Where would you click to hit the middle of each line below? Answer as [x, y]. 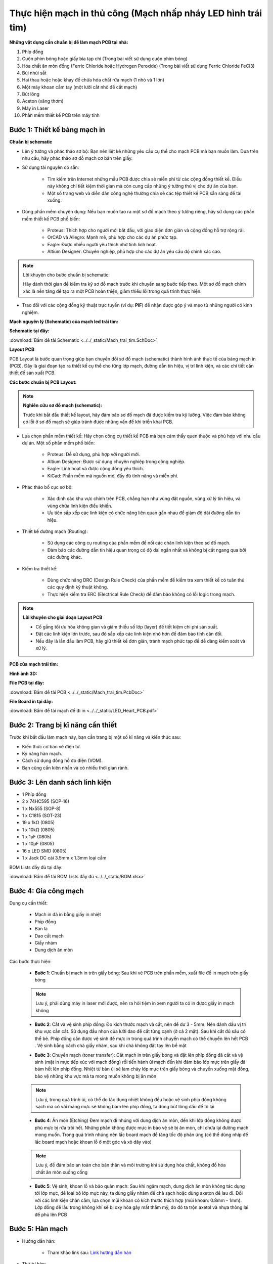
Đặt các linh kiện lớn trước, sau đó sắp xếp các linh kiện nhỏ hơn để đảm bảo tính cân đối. [129, 634]
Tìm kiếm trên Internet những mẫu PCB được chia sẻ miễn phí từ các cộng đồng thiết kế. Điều [145, 179]
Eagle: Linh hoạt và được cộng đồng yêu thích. [96, 469]
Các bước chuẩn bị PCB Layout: [43, 382]
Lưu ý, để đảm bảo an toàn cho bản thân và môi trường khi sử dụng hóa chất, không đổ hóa [131, 1165]
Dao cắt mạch [49, 936]
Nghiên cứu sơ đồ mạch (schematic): [62, 405]
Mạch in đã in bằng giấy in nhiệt [68, 915]
